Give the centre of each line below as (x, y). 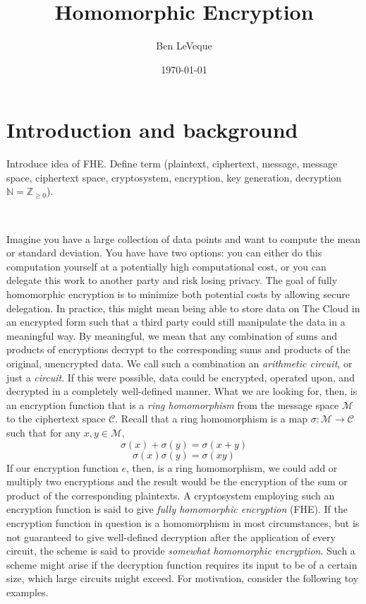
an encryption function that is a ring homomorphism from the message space (173, 404)
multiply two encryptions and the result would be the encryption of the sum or (177, 481)
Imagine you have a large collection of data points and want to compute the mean (184, 238)
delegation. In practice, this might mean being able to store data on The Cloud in (183, 308)
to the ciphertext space (56, 419)
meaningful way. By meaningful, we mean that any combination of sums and (172, 335)
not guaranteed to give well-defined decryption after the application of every (171, 537)
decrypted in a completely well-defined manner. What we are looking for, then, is (182, 391)
